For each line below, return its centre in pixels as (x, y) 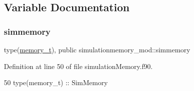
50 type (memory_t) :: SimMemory (56, 82)
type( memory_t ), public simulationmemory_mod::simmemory (97, 49)
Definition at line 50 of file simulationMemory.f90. (78, 66)
